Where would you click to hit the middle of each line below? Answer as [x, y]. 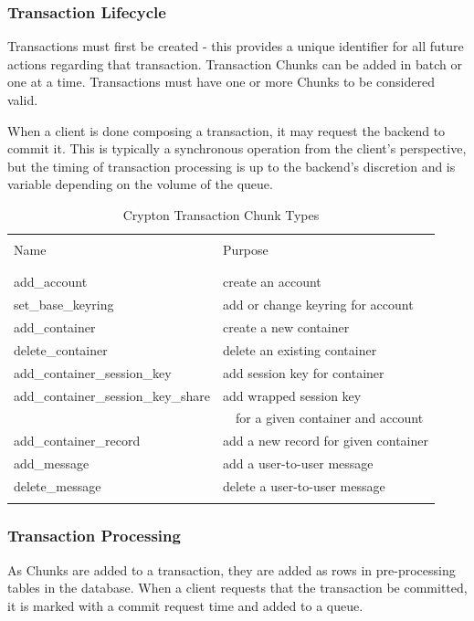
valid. [23, 100]
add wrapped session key [292, 395]
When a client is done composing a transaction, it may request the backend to [226, 130]
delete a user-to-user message [304, 486]
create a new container [286, 327]
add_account [51, 282]
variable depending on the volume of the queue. [140, 184]
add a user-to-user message [298, 463]
